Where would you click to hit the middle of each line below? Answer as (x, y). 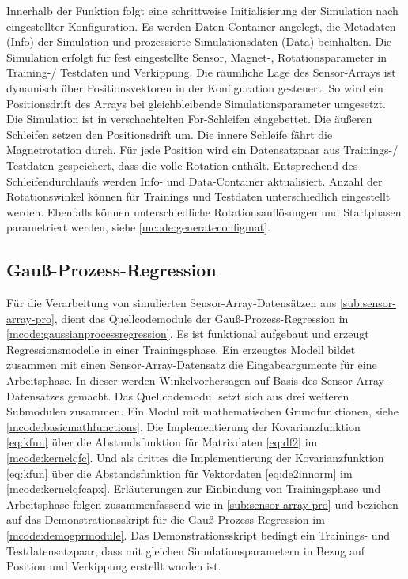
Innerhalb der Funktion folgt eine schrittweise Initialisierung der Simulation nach (202, 10)
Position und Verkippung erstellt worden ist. (114, 566)
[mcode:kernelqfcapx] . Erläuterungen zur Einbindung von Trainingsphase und (194, 489)
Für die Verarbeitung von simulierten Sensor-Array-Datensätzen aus (172, 303)
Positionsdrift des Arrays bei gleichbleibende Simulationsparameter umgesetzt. (196, 103)
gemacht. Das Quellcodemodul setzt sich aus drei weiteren (208, 395)
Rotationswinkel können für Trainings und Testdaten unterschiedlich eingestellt (198, 196)
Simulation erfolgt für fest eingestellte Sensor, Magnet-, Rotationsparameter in (196, 56)
